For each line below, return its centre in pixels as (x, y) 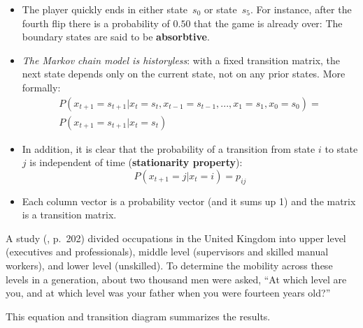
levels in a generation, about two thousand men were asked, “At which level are (176, 279)
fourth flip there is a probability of (96, 23)
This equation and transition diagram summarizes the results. (138, 316)
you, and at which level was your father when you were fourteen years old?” (168, 293)
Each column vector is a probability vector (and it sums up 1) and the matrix (189, 201)
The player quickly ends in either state (105, 9)
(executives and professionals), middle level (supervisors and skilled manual (167, 252)
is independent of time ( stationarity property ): (136, 162)
